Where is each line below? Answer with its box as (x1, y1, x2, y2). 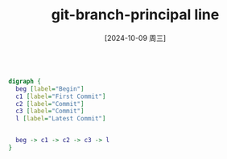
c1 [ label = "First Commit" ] (15, 92, 106, 100)
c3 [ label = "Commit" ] (15, 107, 85, 116)
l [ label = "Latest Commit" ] (15, 115, 106, 123)
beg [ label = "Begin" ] (15, 84, 85, 93)
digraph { (8, 77, 42, 85)
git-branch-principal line (51, 6, 220, 24)
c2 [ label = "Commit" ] (15, 100, 85, 108)
